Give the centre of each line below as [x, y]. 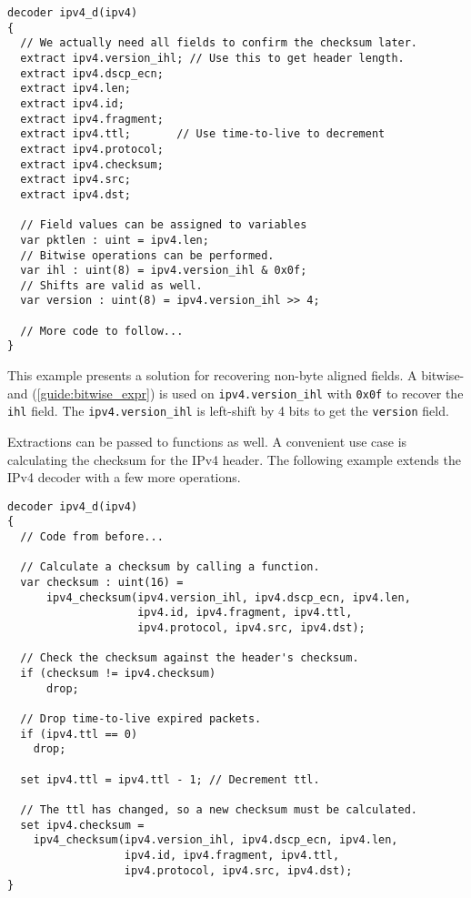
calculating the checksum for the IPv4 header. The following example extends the [234, 459]
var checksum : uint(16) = [102, 583]
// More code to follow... [102, 331]
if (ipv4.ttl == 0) [79, 734]
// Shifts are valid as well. [111, 285]
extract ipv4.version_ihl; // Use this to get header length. [212, 58]
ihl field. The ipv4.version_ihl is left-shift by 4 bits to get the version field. [228, 411]
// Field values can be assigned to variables [164, 225]
